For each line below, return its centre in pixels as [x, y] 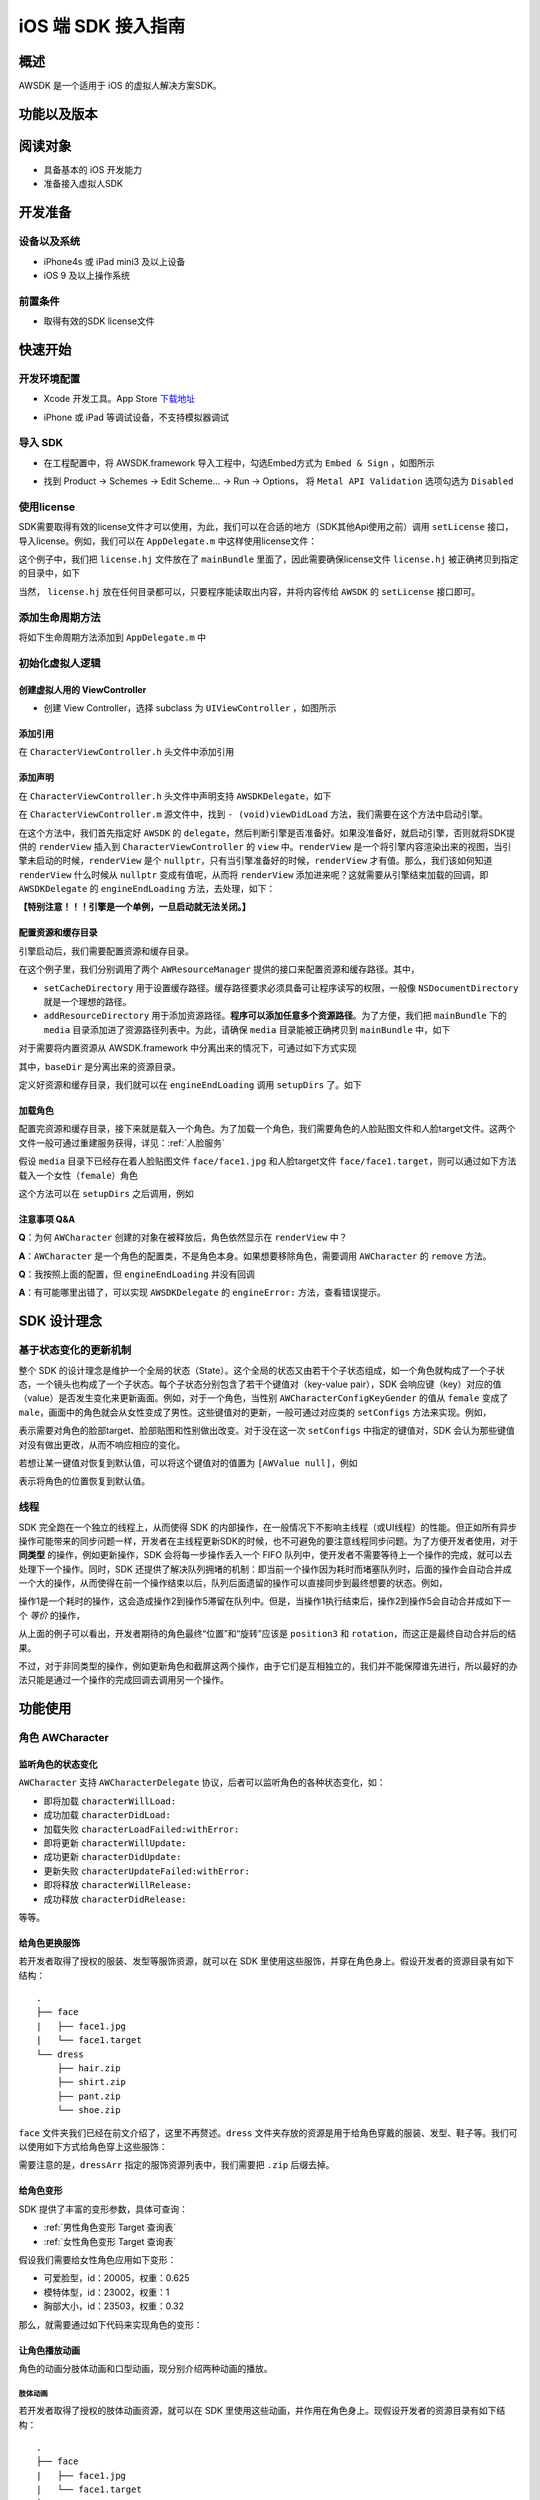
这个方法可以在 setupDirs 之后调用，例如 [106, 1193]
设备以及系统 [49, 242]
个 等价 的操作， [51, 1615]
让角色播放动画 [49, 2350]
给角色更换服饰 [49, 1942]
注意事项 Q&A [47, 1219]
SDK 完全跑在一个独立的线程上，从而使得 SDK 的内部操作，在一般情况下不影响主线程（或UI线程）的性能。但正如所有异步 [267, 1527]
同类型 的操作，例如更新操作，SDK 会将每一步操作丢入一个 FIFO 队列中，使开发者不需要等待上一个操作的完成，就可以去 [265, 1555]
